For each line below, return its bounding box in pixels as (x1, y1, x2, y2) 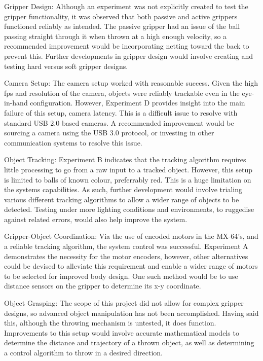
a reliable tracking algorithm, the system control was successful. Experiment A (4, 241, 248, 251)
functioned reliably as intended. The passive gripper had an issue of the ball (4, 21, 240, 31)
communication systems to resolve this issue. (4, 137, 142, 148)
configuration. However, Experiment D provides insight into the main (30, 97, 245, 108)
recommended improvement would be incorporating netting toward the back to (4, 41, 249, 51)
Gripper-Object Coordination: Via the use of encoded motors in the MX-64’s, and (4, 231, 258, 241)
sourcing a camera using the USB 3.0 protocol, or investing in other (4, 127, 214, 138)
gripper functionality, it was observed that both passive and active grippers (4, 11, 238, 21)
